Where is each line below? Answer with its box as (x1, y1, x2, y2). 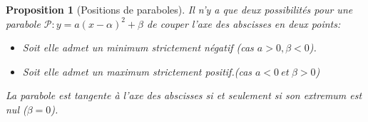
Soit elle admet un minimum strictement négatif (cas (22, 40, 254, 55)
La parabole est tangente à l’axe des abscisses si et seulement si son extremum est (6, 88, 362, 103)
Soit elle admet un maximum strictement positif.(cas (22, 63, 252, 78)
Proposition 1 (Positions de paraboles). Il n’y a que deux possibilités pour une (6, 2, 353, 16)
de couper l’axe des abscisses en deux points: (147, 16, 341, 31)
